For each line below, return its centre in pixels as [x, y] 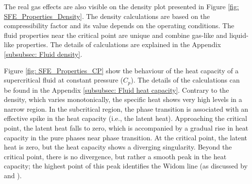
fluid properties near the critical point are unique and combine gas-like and [116, 35]
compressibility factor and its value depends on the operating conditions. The [119, 25]
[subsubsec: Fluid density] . [43, 54]
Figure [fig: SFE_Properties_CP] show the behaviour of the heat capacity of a [121, 70]
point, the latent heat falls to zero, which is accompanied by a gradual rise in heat [126, 127]
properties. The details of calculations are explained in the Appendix [118, 44]
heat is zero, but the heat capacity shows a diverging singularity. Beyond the [118, 147]
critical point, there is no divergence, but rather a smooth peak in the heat [115, 156]
